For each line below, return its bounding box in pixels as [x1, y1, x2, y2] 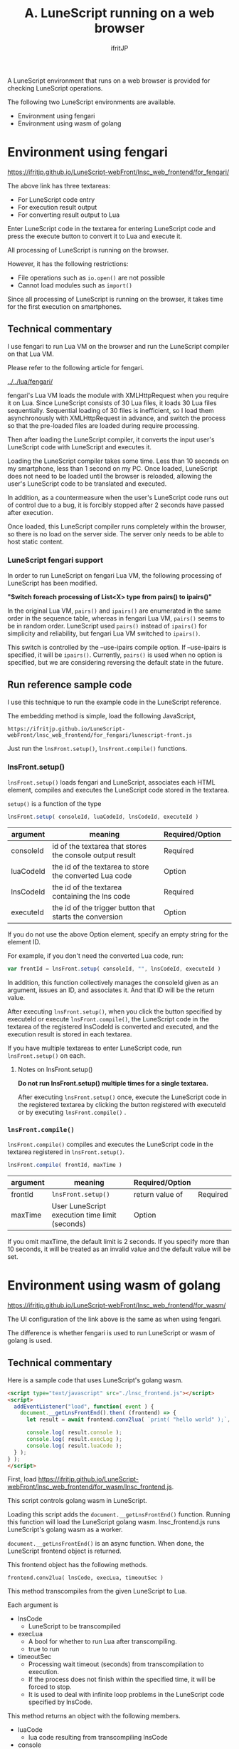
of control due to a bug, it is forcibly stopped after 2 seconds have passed [7, 501, 225, 509]
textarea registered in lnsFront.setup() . [7, 1148, 124, 1156]
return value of [134, 1190, 184, 1200]
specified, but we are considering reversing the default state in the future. [7, 658, 224, 666]
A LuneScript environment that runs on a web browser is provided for [7, 76, 211, 85]
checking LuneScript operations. [7, 83, 103, 92]
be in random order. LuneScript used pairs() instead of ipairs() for [7, 621, 208, 630]
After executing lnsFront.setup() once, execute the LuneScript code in [17, 1093, 227, 1101]
